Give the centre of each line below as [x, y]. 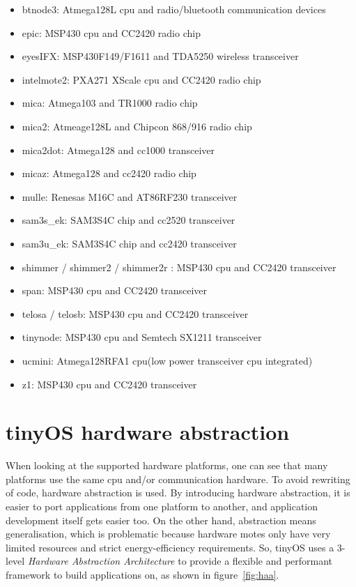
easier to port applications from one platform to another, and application [162, 506]
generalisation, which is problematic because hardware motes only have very [168, 534]
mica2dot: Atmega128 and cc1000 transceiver [118, 150]
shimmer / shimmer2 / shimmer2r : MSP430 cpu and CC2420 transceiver [179, 267]
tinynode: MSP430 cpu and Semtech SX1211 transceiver [142, 337]
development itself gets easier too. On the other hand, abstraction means [161, 520]
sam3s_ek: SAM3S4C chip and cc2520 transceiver [129, 220]
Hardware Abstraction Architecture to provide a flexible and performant [180, 561]
